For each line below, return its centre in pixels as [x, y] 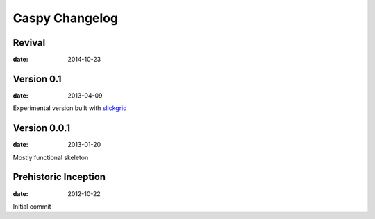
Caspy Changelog [65, 18]
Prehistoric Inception [59, 177]
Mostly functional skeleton [51, 157]
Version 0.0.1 [42, 128]
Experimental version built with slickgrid [70, 108]
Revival [29, 43]
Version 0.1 [37, 79]
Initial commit [32, 206]
